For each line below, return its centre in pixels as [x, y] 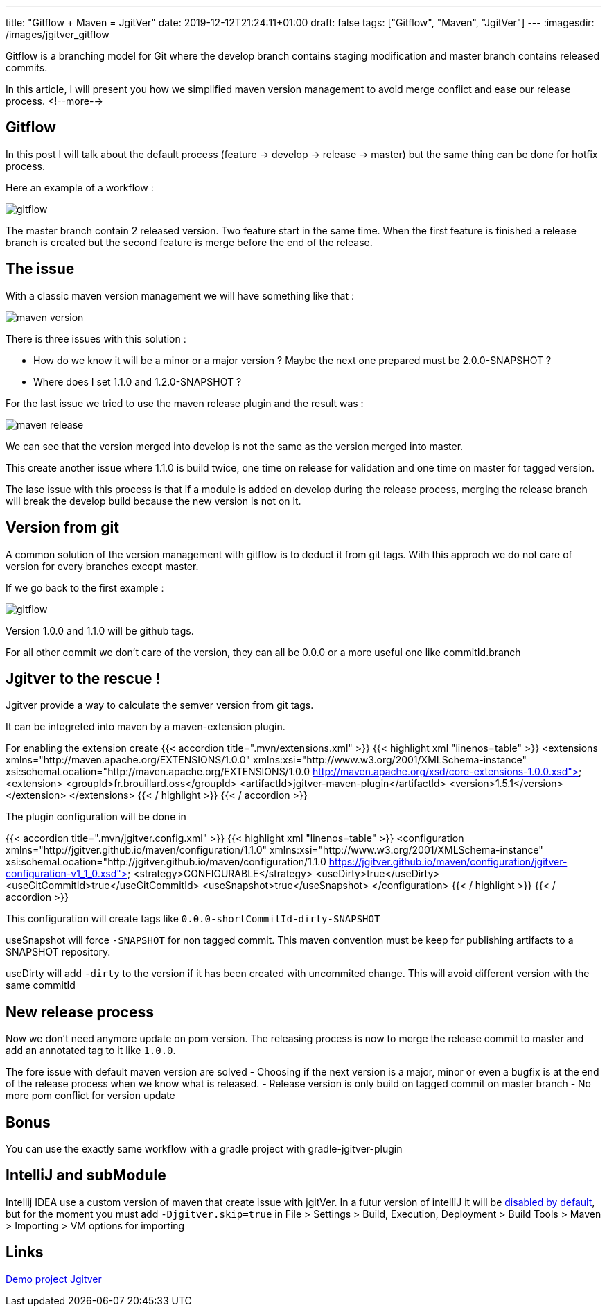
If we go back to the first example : [85, 587]
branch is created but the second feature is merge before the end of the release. [189, 242]
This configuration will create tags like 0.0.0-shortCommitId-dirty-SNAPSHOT [193, 919]
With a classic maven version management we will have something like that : [180, 295]
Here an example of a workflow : [80, 187]
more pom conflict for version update [90, 1096]
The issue [40, 269]
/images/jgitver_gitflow [58, 34]
